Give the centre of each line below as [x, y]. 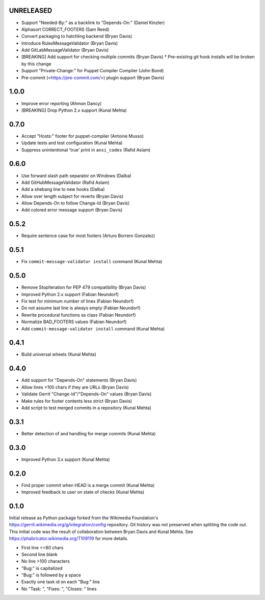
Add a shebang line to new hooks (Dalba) [63, 189]
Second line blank [40, 554]
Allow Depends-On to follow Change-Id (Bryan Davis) [76, 203]
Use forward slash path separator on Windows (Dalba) [76, 176]
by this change [36, 63]
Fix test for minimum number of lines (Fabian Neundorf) [78, 301]
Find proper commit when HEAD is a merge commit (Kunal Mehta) [88, 485]
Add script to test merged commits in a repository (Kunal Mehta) [86, 408]
